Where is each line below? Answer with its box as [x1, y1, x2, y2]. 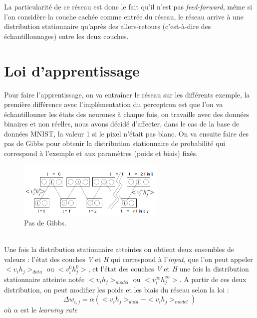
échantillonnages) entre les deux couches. [4, 30, 129, 41]
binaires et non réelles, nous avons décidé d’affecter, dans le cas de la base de [4, 118, 240, 129]
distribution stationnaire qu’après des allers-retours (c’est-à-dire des [4, 21, 211, 31]
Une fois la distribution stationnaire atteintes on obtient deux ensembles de [4, 243, 234, 254]
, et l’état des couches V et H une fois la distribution [88, 263, 249, 274]
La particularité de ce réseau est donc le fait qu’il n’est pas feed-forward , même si [4, 1, 253, 11]
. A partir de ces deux [179, 273, 247, 284]
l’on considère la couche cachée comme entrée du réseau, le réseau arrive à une [4, 11, 244, 21]
